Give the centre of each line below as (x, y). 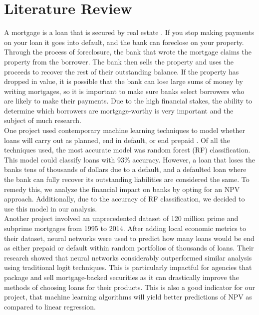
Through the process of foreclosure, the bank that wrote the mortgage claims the (128, 52)
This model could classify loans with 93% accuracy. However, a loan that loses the (129, 159)
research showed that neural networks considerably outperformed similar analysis (128, 257)
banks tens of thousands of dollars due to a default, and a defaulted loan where (125, 169)
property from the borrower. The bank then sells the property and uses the (119, 61)
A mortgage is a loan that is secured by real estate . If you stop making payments (129, 32)
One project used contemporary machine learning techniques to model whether (125, 130)
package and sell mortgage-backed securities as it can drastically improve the (122, 277)
